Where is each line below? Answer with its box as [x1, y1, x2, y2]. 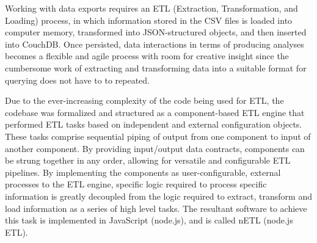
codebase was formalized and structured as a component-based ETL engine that [5, 106, 305, 118]
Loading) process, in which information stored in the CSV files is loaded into [5, 13, 293, 26]
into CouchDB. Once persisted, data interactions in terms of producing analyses [5, 37, 304, 50]
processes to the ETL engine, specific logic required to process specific [5, 178, 267, 190]
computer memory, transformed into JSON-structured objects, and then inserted [5, 26, 307, 38]
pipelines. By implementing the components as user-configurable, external [5, 165, 281, 178]
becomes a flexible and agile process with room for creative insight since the [5, 49, 289, 62]
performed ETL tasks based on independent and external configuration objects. [5, 118, 302, 131]
